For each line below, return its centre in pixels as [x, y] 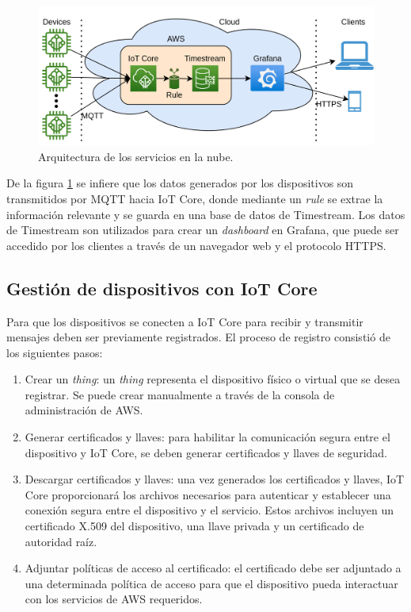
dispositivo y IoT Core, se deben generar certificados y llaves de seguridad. [206, 452]
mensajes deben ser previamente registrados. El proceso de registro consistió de [198, 337]
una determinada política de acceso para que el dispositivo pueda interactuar [211, 583]
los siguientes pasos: [55, 352]
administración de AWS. [84, 410]
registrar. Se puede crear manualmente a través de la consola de [180, 394]
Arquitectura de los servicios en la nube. [136, 156]
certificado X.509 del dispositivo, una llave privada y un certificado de [194, 526]
